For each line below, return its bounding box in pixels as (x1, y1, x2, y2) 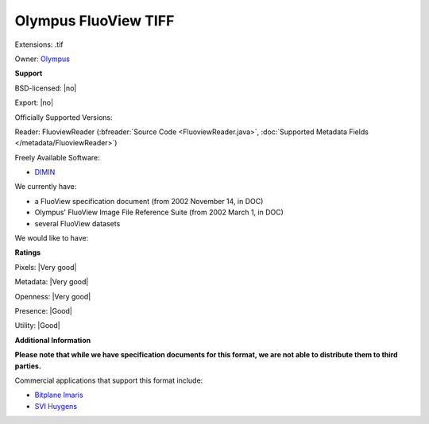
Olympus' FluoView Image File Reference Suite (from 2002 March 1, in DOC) (34, 207, 284, 218)
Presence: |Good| (14, 306, 73, 315)
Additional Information (14, 335, 91, 345)
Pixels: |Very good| (14, 262, 77, 272)
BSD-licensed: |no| (14, 83, 77, 93)
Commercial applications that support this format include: (14, 376, 203, 385)
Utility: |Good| (14, 321, 60, 330)
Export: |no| (14, 98, 54, 107)
